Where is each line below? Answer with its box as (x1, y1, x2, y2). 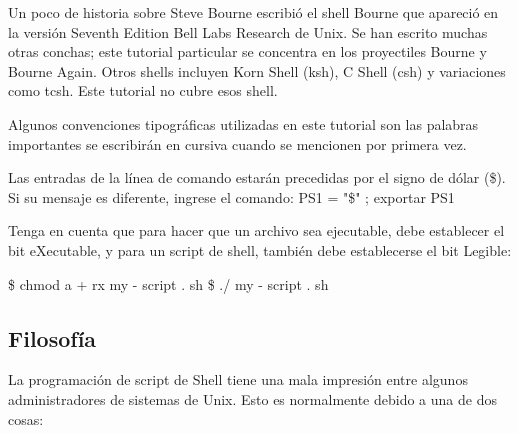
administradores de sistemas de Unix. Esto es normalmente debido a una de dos (8, 388, 497, 409)
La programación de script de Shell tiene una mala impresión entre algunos (8, 369, 468, 390)
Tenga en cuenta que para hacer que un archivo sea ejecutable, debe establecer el (8, 220, 505, 241)
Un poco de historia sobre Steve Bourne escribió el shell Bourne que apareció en (8, 2, 499, 22)
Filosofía (8, 322, 97, 353)
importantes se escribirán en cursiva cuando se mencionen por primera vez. (8, 133, 467, 154)
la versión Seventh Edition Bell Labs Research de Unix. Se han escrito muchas (8, 21, 488, 42)
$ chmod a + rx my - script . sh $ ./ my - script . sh (8, 273, 329, 294)
